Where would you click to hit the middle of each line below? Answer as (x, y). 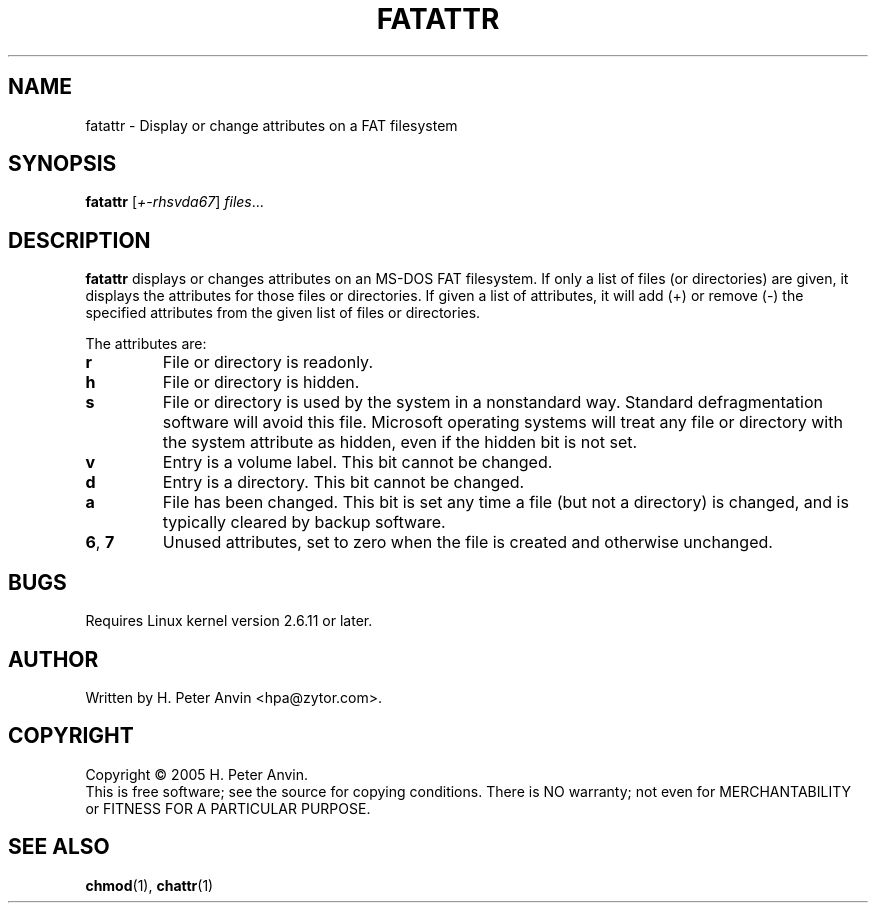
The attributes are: (146, 344)
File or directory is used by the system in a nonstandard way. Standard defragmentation (492, 402)
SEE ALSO (59, 847)
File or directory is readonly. (267, 362)
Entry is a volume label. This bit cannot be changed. (357, 462)
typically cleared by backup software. (304, 522)
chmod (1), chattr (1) (149, 885)
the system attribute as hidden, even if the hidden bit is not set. (400, 442)
